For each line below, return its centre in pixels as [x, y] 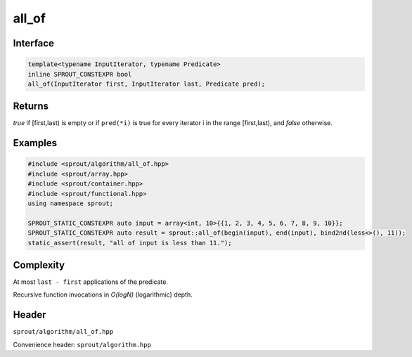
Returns [31, 106]
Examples [35, 143]
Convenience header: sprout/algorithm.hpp [82, 344]
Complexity [39, 265]
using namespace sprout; [71, 203]
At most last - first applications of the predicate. [91, 282]
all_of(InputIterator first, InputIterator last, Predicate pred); [147, 84]
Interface [33, 43]
